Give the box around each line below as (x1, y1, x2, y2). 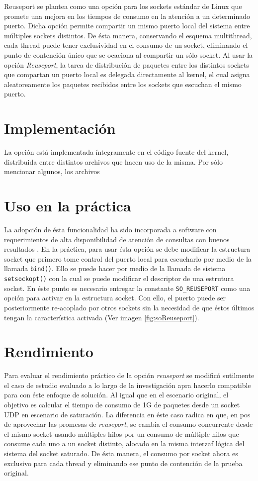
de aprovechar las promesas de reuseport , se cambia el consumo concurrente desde (4, 419, 253, 429)
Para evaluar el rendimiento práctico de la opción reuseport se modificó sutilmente (4, 370, 255, 381)
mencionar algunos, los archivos (4, 166, 100, 177)
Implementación (4, 118, 116, 138)
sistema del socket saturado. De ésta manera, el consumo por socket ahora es (4, 448, 238, 458)
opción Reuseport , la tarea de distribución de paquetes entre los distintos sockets (4, 59, 249, 70)
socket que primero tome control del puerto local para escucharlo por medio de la (4, 253, 252, 264)
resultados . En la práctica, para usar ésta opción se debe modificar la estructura (4, 244, 251, 254)
